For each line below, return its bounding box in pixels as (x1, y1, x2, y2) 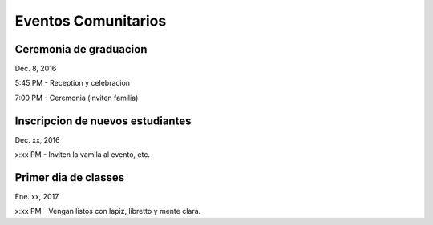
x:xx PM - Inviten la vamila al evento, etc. (14, 150, 150, 159)
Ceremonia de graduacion (14, 42, 148, 56)
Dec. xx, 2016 (14, 135, 60, 144)
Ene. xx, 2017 (14, 192, 59, 202)
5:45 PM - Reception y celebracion (14, 78, 131, 88)
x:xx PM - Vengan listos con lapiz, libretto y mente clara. (14, 207, 201, 216)
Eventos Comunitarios (14, 12, 167, 30)
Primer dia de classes (14, 171, 124, 184)
